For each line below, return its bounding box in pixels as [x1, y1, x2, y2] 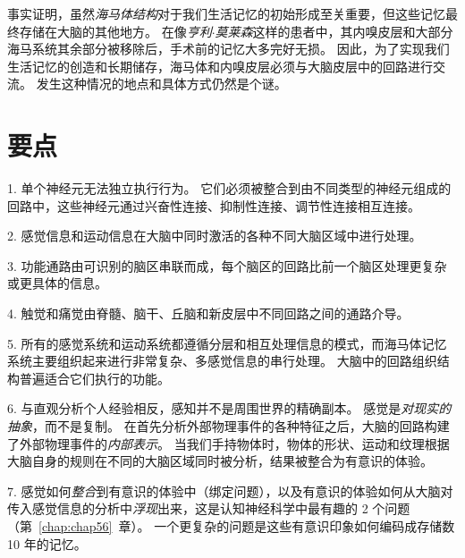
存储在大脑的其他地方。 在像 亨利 [19, 21, 212, 40]
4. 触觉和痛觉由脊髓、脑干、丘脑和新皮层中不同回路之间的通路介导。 [7, 304, 410, 323]
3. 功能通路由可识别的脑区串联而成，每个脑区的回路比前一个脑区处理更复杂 [7, 256, 447, 275]
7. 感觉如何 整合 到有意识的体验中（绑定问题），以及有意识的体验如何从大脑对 [7, 481, 453, 500]
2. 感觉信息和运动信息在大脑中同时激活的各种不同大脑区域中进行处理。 [7, 226, 422, 245]
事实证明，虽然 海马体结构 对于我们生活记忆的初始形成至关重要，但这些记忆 [7, 4, 445, 22]
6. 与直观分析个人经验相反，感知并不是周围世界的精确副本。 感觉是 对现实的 [7, 399, 452, 418]
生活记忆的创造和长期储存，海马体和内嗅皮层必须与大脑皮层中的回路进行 [7, 56, 433, 75]
